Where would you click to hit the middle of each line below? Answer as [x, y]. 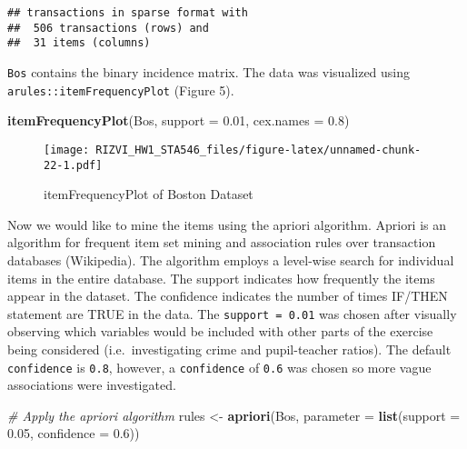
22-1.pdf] [73, 165]
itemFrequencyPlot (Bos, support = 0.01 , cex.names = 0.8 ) [179, 120]
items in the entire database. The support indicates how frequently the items [221, 278]
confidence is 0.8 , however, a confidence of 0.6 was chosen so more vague [219, 367]
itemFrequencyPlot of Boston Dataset [149, 194]
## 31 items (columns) [79, 43]
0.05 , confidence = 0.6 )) [74, 433]
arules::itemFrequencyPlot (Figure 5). [121, 90]
